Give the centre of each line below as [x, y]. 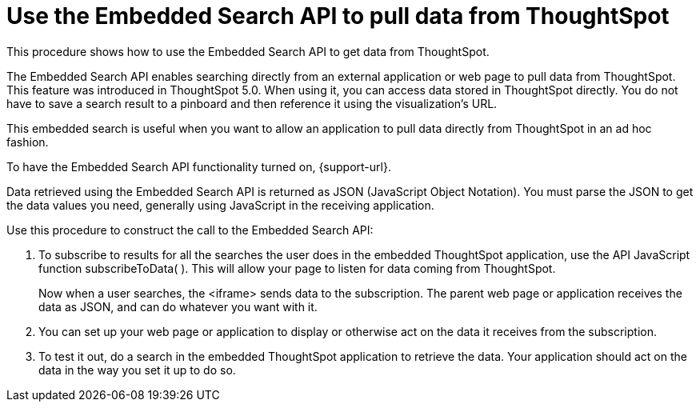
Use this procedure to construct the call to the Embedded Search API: [190, 230]
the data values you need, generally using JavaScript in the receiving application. [220, 205]
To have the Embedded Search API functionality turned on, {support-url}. [199, 166]
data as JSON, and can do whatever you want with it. [178, 306]
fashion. [28, 142]
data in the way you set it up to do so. [137, 370]
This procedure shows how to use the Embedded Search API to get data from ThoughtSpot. [248, 51]
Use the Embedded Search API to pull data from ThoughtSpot [338, 16]
